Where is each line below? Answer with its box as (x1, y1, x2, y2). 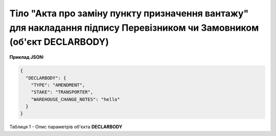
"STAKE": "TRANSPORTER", (31, 89, 94, 95)
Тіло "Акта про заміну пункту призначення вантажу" (9, 8, 249, 19)
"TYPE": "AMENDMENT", (31, 82, 85, 88)
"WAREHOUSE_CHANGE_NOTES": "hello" (31, 96, 120, 102)
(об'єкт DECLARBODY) (9, 36, 109, 48)
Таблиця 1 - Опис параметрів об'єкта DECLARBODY (9, 124, 123, 130)
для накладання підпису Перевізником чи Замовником (9, 22, 259, 33)
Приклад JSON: (9, 54, 44, 60)
